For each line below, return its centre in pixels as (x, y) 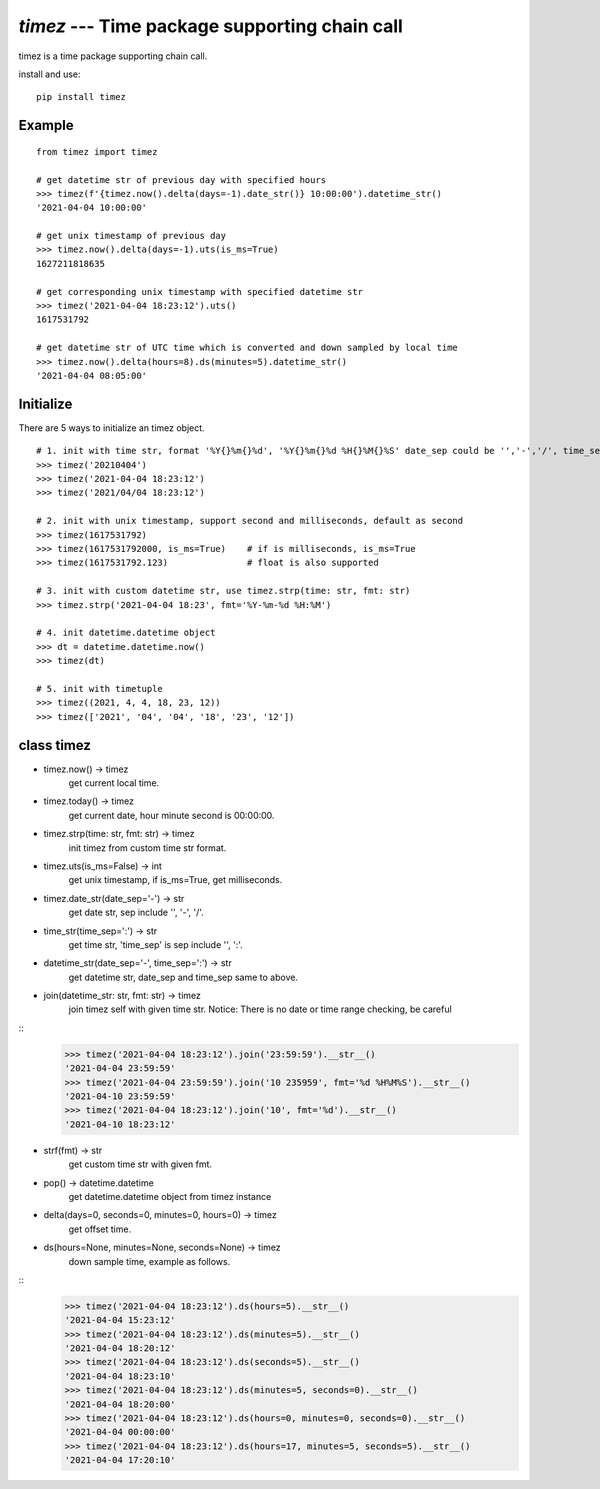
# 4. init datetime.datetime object (126, 633)
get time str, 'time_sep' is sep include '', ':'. (156, 944)
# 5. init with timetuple (100, 688)
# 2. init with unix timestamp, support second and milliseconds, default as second (250, 521)
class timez (55, 745)
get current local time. (114, 783)
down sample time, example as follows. (149, 1261)
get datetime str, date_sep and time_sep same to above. (183, 977)
